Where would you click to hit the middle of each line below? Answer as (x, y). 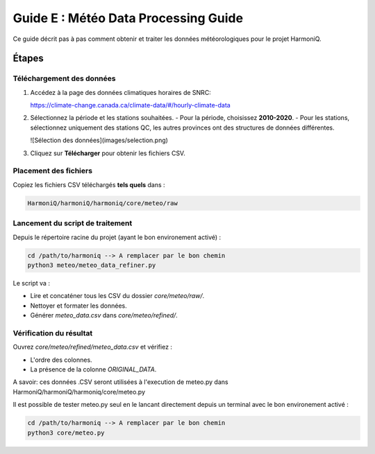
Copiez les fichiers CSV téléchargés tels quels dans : (89, 184)
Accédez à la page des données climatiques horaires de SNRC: (120, 92)
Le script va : (31, 283)
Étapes (28, 59)
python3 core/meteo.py (66, 433)
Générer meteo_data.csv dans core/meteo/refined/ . (104, 315)
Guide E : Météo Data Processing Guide (128, 18)
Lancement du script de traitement (73, 223)
